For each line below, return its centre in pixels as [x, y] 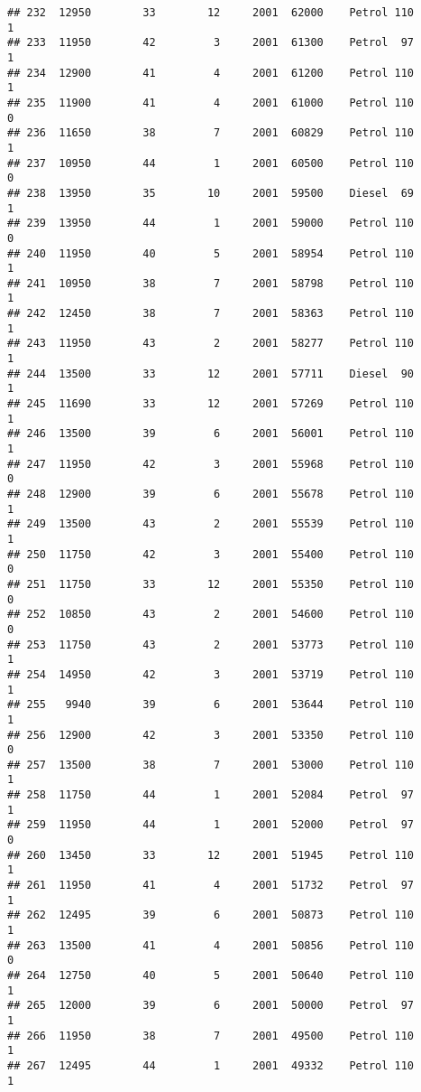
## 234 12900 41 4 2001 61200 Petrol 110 [211, 73]
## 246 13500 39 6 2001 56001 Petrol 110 [211, 434]
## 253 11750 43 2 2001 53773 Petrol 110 [211, 644]
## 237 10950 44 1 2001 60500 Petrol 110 [211, 163]
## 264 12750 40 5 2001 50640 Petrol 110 [211, 975]
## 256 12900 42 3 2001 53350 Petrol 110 [211, 735]
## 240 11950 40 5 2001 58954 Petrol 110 [211, 253]
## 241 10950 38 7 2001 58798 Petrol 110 [211, 283]
